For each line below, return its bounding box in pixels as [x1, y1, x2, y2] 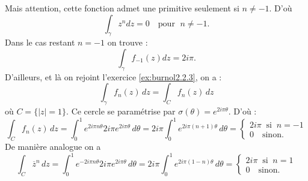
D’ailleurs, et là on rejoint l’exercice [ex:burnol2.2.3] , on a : [5, 70, 222, 83]
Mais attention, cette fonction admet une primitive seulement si [5, 2, 239, 14]
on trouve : [107, 36, 148, 49]
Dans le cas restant [5, 36, 75, 49]
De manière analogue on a [5, 140, 101, 153]
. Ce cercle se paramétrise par [66, 105, 176, 117]
